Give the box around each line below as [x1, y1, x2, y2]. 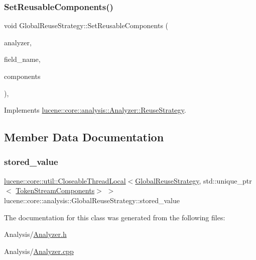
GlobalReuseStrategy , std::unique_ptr [135, 175, 252, 186]
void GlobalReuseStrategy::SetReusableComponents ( [4, 20, 169, 31]
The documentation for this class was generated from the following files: [4, 212, 225, 222]
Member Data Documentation [4, 129, 164, 145]
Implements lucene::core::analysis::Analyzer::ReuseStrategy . [4, 105, 186, 115]
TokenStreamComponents [16, 185, 95, 196]
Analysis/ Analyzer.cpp [4, 245, 74, 256]
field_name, [4, 54, 41, 64]
